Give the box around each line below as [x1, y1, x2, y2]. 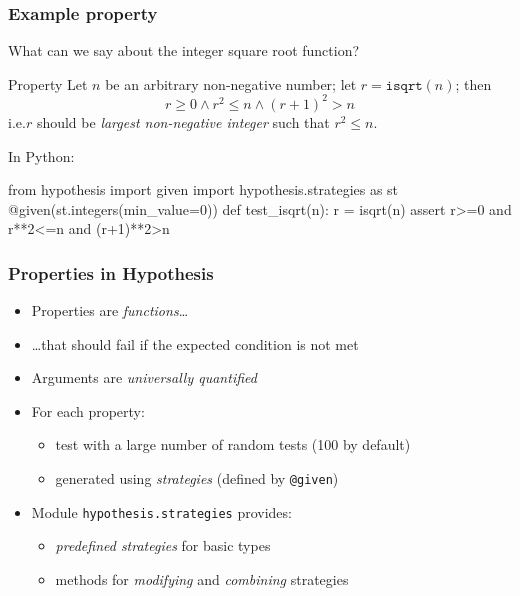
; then [455, 73, 492, 94]
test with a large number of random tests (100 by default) [55, 434, 411, 455]
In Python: [8, 145, 75, 166]
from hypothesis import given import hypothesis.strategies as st [8, 179, 399, 200]
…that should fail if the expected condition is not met [31, 333, 359, 354]
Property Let [8, 73, 88, 94]
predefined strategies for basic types [55, 535, 271, 556]
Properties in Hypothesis [8, 260, 214, 285]
